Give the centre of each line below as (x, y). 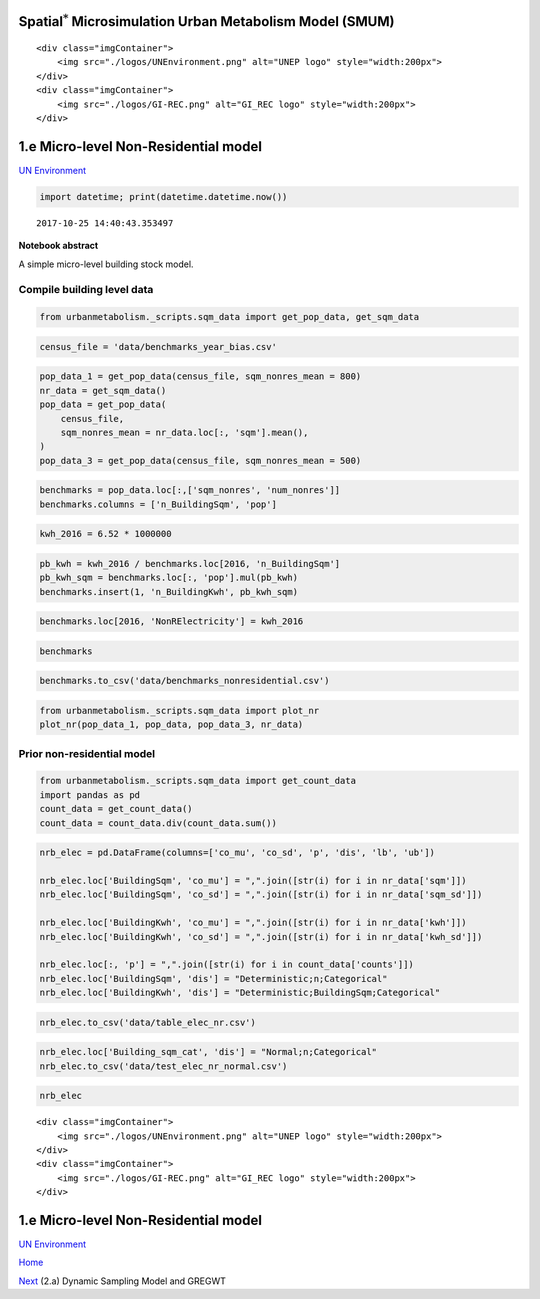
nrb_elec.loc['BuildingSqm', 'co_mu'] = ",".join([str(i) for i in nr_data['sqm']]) (253, 880)
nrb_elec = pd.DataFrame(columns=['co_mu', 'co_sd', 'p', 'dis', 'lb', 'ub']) (237, 853)
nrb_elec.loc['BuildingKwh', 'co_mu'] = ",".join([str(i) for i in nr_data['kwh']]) (253, 923)
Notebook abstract (58, 246)
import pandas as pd (89, 794)
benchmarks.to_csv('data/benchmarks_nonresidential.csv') (184, 681)
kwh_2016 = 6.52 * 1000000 (105, 534)
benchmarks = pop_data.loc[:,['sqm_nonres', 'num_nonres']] (190, 490)
